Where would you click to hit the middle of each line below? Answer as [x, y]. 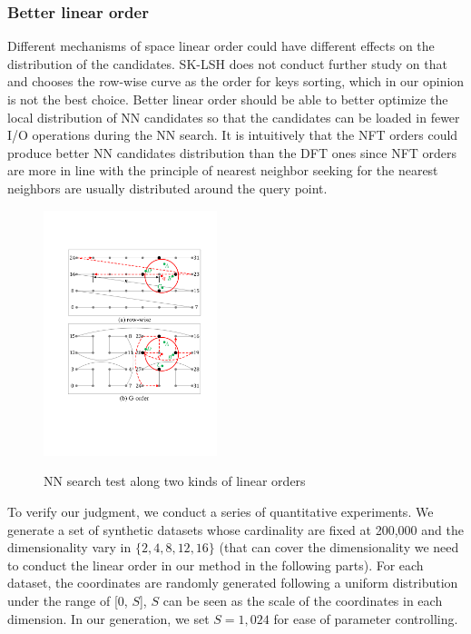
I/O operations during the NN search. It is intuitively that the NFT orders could [233, 135]
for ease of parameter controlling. [366, 618]
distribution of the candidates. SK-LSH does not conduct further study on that [227, 63]
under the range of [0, [68, 600]
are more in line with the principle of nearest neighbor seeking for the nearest [223, 170]
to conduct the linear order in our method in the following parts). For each [216, 565]
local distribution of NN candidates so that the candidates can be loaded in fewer [234, 117]
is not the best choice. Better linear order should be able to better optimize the [228, 99]
